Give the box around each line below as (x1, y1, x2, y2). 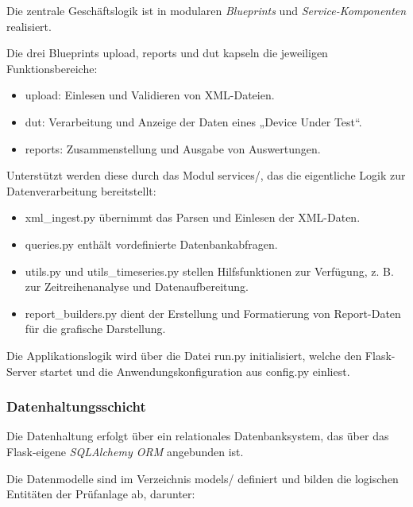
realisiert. (6, 17, 52, 34)
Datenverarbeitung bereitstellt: (6, 182, 156, 199)
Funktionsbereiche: (6, 60, 98, 76)
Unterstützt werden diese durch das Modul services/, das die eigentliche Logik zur (6, 167, 406, 184)
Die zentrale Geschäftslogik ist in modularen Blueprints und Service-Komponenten (6, 2, 407, 18)
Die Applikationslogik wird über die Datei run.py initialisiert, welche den (6, 346, 362, 363)
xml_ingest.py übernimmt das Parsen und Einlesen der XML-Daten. (25, 209, 361, 226)
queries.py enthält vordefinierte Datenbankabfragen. (25, 235, 278, 252)
